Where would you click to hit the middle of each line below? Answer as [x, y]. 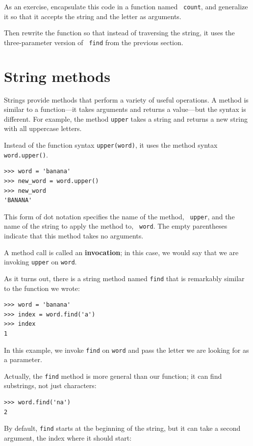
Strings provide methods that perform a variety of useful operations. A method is [126, 99]
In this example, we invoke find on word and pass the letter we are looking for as [126, 350]
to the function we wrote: [42, 288]
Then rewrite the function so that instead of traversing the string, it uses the [119, 33]
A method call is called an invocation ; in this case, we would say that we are [121, 252]
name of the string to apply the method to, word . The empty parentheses [116, 226]
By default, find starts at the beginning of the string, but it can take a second [122, 428]
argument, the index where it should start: [68, 437]
